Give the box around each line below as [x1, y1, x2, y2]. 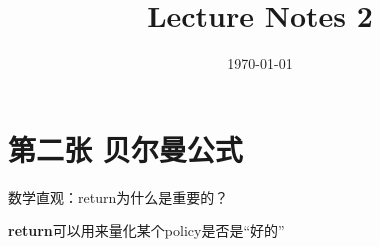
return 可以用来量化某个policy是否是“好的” [8, 220, 285, 241]
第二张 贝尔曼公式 [8, 128, 243, 169]
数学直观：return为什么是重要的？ [8, 186, 229, 207]
